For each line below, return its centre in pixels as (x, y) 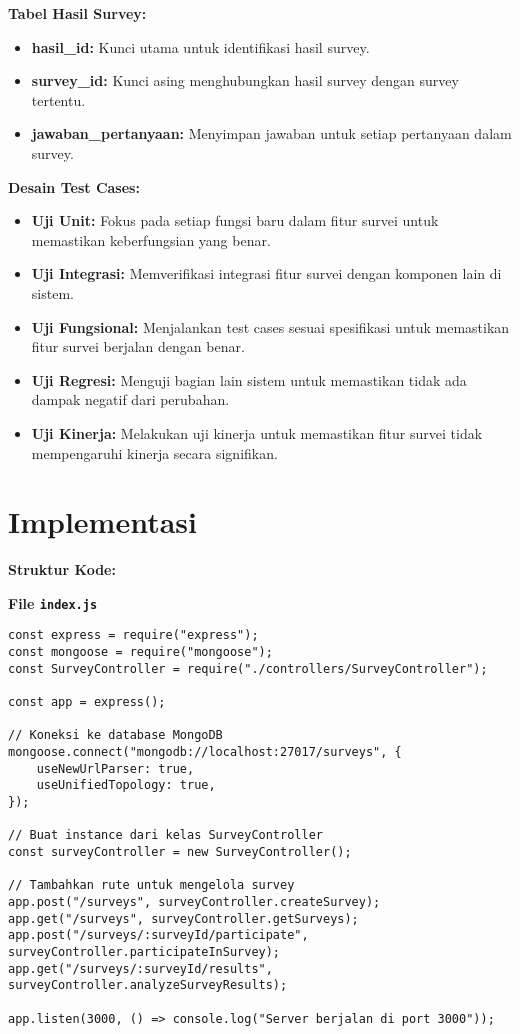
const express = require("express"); (133, 635)
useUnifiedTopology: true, (126, 785)
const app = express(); (87, 702)
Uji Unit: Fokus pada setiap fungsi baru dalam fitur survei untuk (235, 220)
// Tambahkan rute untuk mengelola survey (151, 885)
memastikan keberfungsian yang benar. (151, 239)
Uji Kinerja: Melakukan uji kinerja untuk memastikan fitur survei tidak (257, 432)
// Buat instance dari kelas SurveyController (165, 835)
